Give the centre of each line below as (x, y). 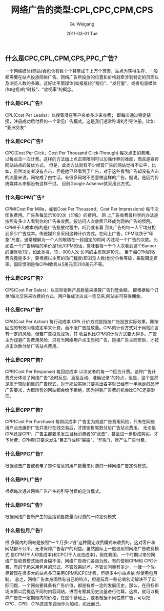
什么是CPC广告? (24, 141)
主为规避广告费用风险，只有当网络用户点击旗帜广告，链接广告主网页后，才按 (82, 340)
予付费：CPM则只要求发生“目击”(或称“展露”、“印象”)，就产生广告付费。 (77, 440)
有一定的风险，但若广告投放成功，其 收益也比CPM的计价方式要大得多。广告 (81, 334)
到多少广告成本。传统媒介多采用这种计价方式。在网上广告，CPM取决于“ (77, 234)
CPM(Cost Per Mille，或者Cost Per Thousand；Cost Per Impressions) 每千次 (82, 209)
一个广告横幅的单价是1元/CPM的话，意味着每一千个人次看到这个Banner (85, 246)
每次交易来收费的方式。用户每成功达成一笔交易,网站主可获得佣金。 (78, 296)
